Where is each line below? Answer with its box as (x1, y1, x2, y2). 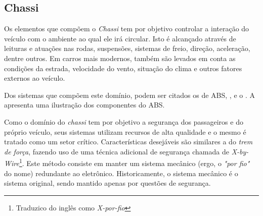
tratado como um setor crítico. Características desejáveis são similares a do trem (4, 136, 253, 147)
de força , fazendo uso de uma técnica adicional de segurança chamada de (4, 146, 229, 156)
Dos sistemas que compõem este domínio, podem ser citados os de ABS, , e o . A (4, 89, 255, 100)
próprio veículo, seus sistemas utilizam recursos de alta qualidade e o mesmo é (4, 126, 246, 137)
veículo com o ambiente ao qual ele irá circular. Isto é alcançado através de (4, 33, 236, 43)
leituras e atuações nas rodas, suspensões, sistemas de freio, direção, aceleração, (4, 43, 250, 53)
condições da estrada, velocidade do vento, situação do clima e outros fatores (4, 63, 242, 73)
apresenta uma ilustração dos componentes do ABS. (4, 99, 165, 110)
